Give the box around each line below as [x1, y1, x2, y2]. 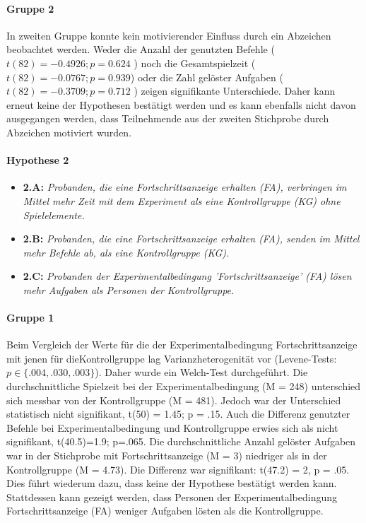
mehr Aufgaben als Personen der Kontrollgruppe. [23, 282, 235, 297]
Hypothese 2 [6, 153, 69, 168]
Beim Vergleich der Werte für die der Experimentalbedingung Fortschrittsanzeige [6, 337, 358, 352]
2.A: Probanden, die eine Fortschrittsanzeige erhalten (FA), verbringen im [23, 180, 347, 194]
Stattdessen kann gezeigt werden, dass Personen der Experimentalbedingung [6, 489, 338, 504]
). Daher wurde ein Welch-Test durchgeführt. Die [95, 365, 308, 380]
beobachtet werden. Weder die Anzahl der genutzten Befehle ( [6, 42, 275, 57]
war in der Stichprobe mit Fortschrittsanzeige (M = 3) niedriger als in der [6, 448, 327, 463]
